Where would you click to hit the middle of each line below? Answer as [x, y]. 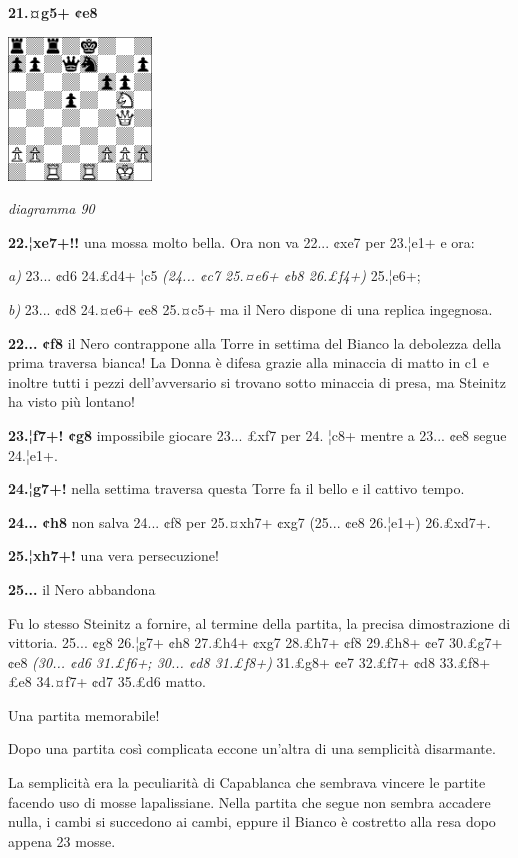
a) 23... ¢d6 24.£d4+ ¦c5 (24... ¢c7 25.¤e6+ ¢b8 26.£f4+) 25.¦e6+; [214, 275]
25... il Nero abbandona [82, 588]
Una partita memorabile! [84, 714]
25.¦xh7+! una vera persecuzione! [113, 555]
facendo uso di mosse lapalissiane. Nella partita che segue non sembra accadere [249, 801]
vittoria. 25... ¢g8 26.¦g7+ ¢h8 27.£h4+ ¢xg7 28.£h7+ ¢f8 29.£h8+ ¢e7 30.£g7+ [255, 642]
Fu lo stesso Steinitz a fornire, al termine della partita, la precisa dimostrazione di [259, 622]
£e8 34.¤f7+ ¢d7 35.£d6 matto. [107, 681]
